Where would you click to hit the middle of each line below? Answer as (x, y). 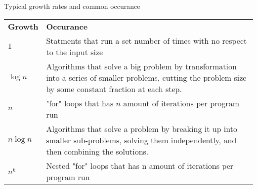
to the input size (75, 52)
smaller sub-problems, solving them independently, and (141, 140)
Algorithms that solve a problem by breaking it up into (142, 128)
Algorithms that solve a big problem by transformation (141, 66)
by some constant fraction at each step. (114, 89)
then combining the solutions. (97, 151)
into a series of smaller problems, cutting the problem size (146, 77)
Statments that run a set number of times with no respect (147, 40)
